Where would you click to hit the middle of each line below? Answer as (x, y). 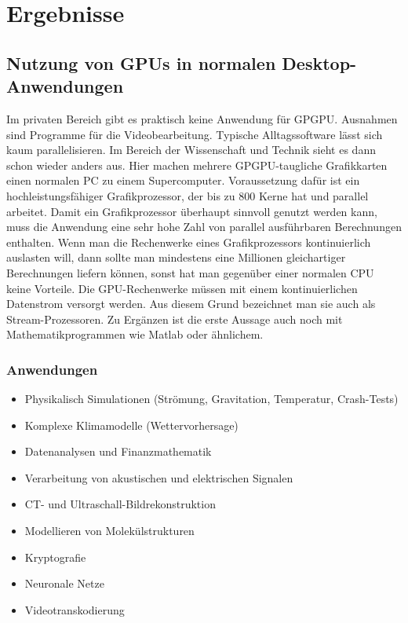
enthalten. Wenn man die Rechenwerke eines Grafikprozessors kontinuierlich (189, 242)
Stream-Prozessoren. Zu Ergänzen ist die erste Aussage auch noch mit (175, 319)
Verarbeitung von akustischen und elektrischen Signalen (159, 477)
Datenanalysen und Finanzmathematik (118, 451)
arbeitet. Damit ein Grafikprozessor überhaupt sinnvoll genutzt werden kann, (192, 211)
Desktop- (319, 62)
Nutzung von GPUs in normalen (141, 62)
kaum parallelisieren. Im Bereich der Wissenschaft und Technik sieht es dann (191, 150)
